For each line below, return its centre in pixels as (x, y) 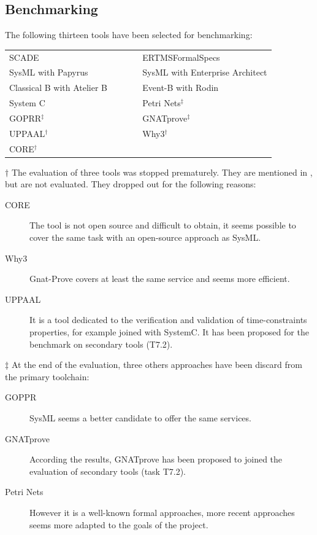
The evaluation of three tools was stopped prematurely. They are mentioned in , (162, 172)
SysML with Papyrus (49, 72)
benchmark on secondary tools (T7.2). (101, 344)
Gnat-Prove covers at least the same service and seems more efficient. (160, 279)
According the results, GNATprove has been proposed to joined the (156, 459)
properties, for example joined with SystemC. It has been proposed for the (169, 332)
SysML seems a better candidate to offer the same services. (140, 418)
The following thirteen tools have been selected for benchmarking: (129, 35)
